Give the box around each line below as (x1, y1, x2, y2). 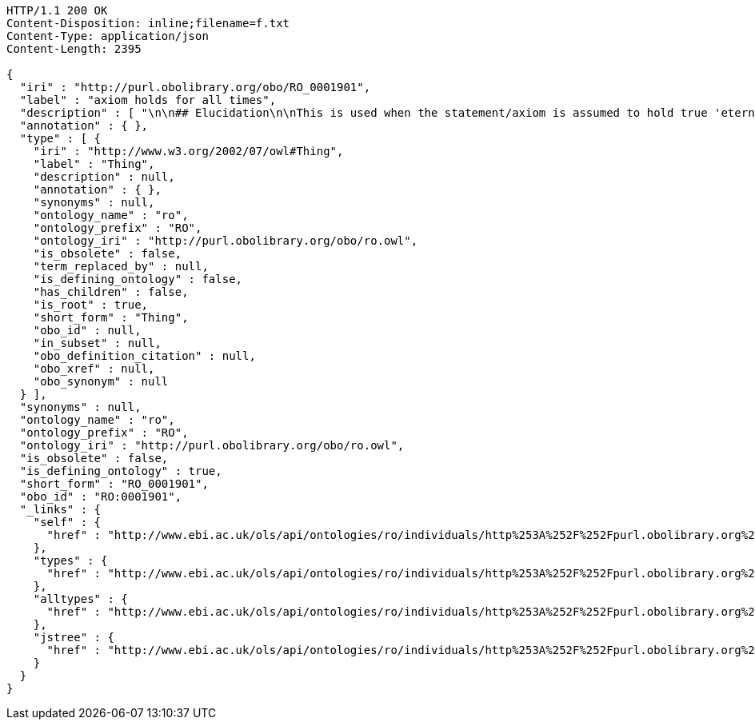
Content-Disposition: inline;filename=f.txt (6, 17, 290, 30)
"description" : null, (33, 170, 175, 183)
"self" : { (33, 516, 102, 529)
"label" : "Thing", (33, 158, 155, 170)
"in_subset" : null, (33, 337, 162, 349)
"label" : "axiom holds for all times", (19, 94, 277, 106)
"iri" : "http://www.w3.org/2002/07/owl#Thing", (33, 145, 344, 158)
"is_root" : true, (33, 298, 149, 311)
